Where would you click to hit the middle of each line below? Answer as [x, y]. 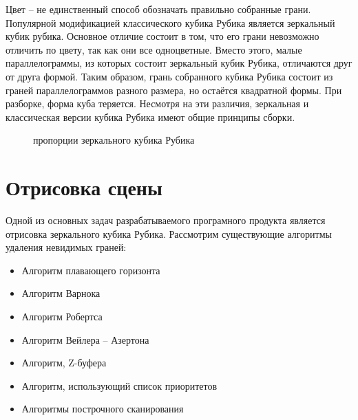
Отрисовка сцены [84, 187]
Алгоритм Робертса [62, 317]
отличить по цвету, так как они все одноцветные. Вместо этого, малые [154, 49]
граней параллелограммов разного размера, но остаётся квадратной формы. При [174, 90]
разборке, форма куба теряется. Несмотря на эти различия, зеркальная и [157, 103]
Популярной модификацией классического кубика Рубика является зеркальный [170, 22]
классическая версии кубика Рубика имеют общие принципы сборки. [150, 117]
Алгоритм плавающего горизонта [91, 270]
